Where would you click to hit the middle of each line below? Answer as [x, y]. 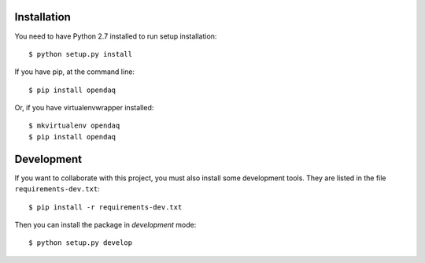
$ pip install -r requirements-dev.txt [105, 207]
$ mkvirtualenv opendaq [74, 126]
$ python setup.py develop [81, 243]
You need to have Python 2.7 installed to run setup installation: [116, 36]
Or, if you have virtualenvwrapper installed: [84, 108]
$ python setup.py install [81, 54]
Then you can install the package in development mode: [105, 224]
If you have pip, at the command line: [75, 72]
